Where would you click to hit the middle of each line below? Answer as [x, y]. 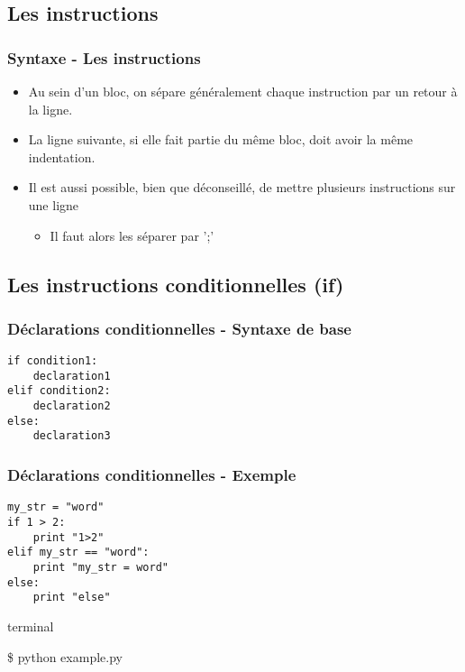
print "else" [72, 598]
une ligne [54, 204]
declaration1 [72, 376]
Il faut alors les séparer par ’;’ [132, 235]
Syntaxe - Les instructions [104, 57]
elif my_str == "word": [78, 552]
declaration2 [72, 406]
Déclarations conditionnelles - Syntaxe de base [179, 328]
